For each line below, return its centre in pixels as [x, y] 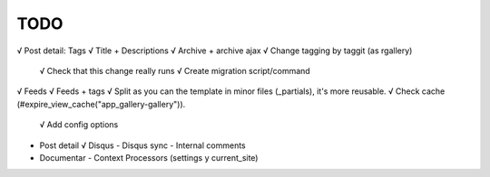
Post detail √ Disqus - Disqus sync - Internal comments [142, 145]
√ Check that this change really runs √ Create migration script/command [175, 70]
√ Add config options [79, 125]
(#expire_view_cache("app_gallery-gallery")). [101, 104]
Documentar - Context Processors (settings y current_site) [149, 157]
